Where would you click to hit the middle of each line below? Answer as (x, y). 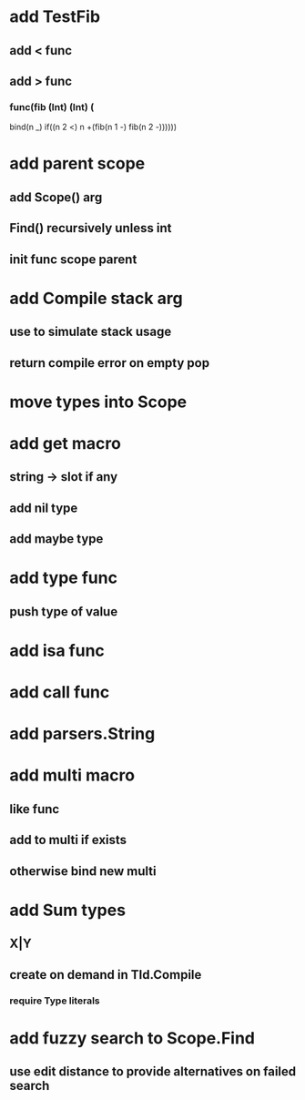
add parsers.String (82, 734)
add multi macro (72, 775)
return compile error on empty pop (110, 363)
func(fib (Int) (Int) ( (52, 107)
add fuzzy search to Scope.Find (132, 1038)
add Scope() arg (56, 197)
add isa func (57, 651)
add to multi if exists (68, 840)
